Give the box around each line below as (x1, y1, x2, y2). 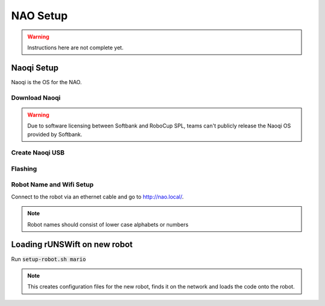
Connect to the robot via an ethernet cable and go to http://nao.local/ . (11, 193, 184, 200)
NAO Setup (11, 9, 68, 22)
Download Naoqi (11, 93, 61, 102)
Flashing (11, 164, 37, 173)
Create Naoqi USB (11, 148, 65, 157)
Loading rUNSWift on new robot (11, 239, 133, 249)
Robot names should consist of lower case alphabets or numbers (27, 221, 189, 228)
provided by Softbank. (27, 130, 82, 138)
